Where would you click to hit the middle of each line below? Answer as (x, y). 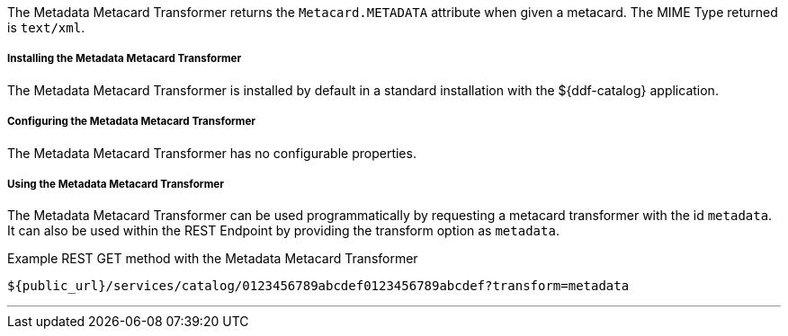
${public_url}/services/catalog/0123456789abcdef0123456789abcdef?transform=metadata (318, 286)
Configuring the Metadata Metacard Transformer (132, 122)
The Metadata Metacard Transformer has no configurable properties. (212, 153)
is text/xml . (46, 27)
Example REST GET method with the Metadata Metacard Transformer (213, 259)
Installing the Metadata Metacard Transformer (125, 59)
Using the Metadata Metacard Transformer (116, 184)
